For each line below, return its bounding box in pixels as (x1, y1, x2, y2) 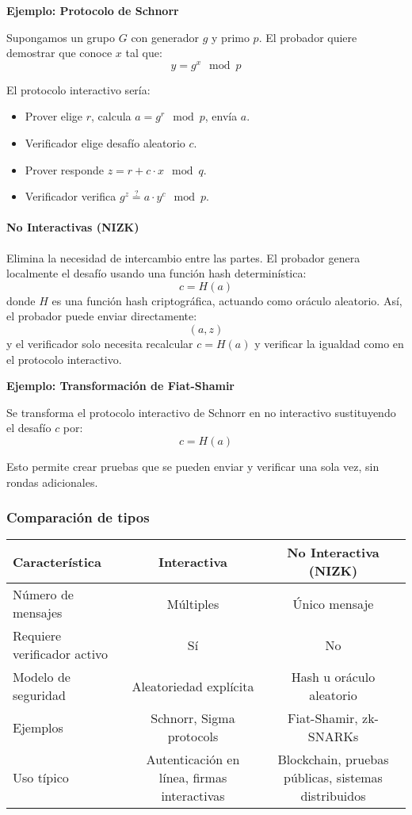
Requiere (13, 626, 62, 645)
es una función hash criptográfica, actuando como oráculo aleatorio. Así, (51, 292, 402, 308)
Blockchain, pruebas (277, 750, 389, 769)
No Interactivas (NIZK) (6, 219, 139, 235)
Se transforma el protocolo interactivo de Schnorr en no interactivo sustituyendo (6, 404, 396, 420)
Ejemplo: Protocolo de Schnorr (6, 2, 179, 18)
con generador (131, 29, 200, 45)
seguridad (13, 686, 66, 705)
